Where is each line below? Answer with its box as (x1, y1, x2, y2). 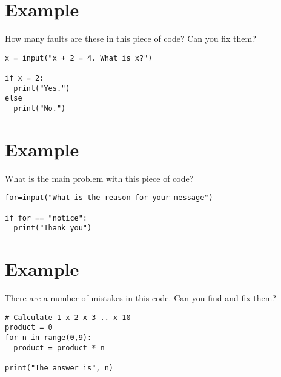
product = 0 (5, 323, 53, 332)
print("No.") (13, 104, 66, 113)
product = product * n (13, 343, 105, 352)
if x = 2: (5, 74, 44, 83)
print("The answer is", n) (5, 364, 113, 372)
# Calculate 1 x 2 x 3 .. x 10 (5, 313, 131, 322)
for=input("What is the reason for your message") (5, 193, 213, 202)
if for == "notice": (5, 213, 88, 222)
